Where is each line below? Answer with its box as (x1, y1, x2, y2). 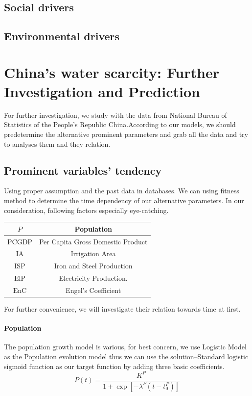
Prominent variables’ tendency (4, 162, 162, 178)
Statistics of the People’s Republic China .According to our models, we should (4, 119, 236, 130)
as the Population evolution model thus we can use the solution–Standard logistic (4, 351, 249, 362)
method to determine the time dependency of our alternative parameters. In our (4, 195, 244, 206)
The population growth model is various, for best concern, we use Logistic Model (4, 342, 247, 352)
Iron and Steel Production (54, 261, 133, 271)
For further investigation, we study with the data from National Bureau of (4, 109, 227, 120)
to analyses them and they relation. (4, 138, 111, 149)
